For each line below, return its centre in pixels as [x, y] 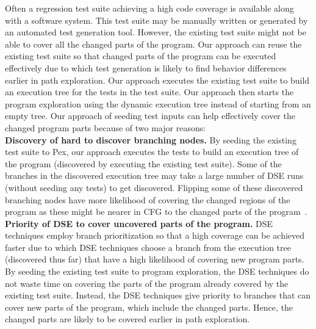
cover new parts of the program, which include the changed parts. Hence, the [149, 307]
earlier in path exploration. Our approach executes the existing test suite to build [157, 80]
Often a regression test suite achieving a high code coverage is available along [149, 8]
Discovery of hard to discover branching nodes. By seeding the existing [151, 139]
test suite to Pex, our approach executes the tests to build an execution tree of [152, 152]
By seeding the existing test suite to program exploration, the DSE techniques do [157, 271]
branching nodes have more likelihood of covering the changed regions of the [148, 199]
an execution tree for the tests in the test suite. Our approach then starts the [149, 92]
